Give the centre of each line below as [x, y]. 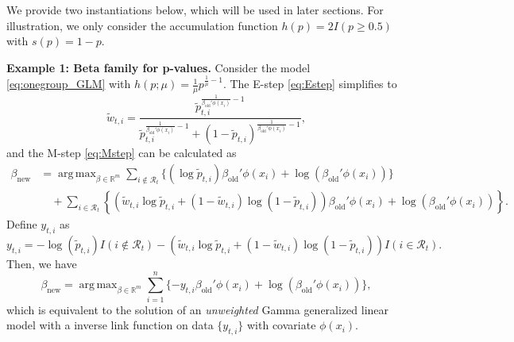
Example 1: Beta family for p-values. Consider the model [158, 67]
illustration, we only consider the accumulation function [142, 25]
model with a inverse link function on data [110, 325]
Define [22, 224]
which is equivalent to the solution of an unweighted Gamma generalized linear [198, 309]
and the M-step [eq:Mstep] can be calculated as [122, 153]
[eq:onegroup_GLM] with [69, 84]
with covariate [282, 325]
